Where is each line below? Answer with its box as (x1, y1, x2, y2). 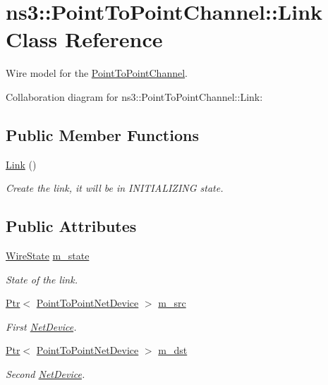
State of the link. (6, 271, 78, 286)
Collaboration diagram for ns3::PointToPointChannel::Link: (6, 89, 263, 104)
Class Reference (6, 25, 163, 54)
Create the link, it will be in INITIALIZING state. (6, 181, 224, 195)
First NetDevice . (6, 319, 77, 334)
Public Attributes (6, 215, 137, 237)
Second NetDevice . (6, 367, 85, 381)
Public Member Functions (6, 123, 199, 145)
